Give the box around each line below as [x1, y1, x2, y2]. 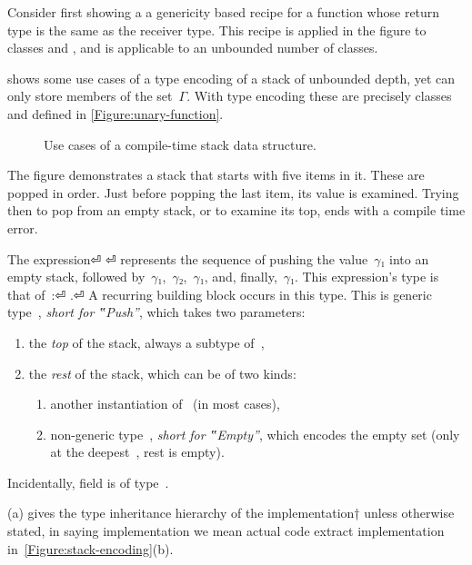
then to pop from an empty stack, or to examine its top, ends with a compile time [7, 201, 466, 220]
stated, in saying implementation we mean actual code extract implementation [7, 521, 445, 540]
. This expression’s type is [294, 267, 439, 286]
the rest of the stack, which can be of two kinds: [28, 363, 296, 382]
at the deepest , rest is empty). [50, 442, 225, 461]
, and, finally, [204, 267, 277, 286]
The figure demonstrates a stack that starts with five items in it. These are [7, 165, 425, 184]
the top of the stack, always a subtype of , [28, 332, 265, 352]
